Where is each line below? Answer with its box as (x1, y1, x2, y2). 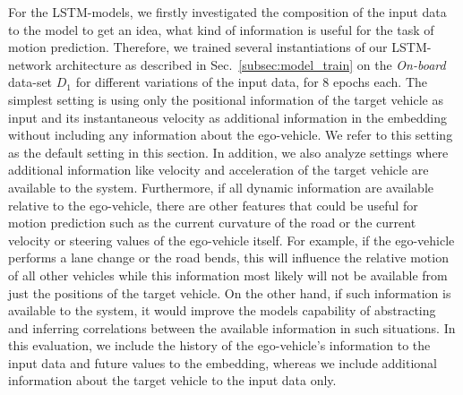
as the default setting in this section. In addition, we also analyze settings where (8, 142, 449, 161)
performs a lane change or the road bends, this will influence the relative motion (8, 248, 449, 267)
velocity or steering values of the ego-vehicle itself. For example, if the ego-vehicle (8, 230, 455, 249)
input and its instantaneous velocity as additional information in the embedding (8, 107, 448, 126)
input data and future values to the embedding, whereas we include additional (8, 353, 437, 372)
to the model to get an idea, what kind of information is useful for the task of (8, 20, 434, 39)
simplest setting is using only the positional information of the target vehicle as (8, 90, 443, 108)
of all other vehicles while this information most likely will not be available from (8, 265, 448, 284)
